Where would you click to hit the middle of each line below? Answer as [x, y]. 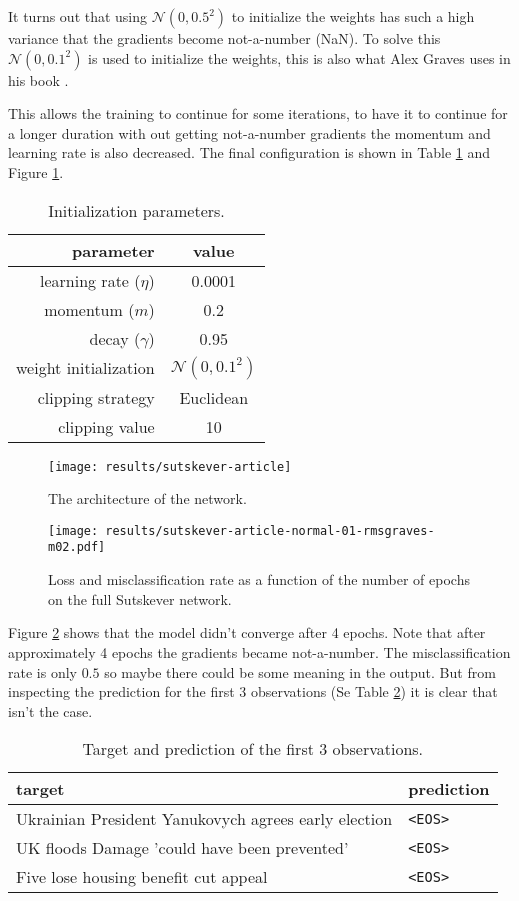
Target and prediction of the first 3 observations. [253, 749]
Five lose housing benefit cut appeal [142, 877]
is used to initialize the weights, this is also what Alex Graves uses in [299, 57]
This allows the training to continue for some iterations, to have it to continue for [258, 113]
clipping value [106, 426]
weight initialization [85, 368]
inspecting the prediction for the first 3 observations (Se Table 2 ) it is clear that [253, 691]
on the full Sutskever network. [140, 598]
